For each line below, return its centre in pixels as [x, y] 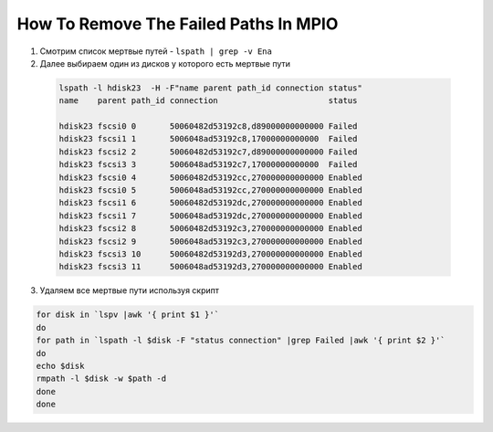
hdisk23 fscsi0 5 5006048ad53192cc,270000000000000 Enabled [210, 190]
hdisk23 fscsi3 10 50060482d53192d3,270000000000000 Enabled [210, 254]
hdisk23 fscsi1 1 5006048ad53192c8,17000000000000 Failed [208, 139]
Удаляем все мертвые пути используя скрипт [129, 290]
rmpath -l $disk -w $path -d [101, 379]
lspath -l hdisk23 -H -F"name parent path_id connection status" [210, 88]
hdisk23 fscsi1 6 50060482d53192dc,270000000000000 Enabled [210, 203]
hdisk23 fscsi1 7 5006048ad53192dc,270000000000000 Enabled [210, 216]
